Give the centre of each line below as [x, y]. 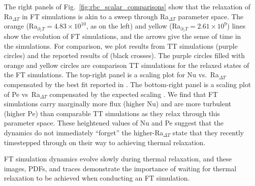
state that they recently [208, 132]
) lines [236, 26]
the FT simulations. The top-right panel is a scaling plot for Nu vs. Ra [112, 75]
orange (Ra [21, 26]
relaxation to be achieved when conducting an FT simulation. [97, 178]
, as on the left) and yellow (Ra [133, 26]
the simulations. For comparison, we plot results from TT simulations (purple [121, 46]
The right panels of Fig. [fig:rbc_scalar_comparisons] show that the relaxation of [127, 6]
